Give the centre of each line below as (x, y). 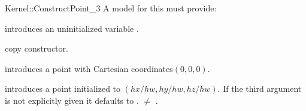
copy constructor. (37, 48)
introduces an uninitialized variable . (72, 28)
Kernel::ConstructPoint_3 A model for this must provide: (111, 8)
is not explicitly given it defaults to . (72, 100)
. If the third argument (260, 88)
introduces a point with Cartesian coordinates (89, 68)
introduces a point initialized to (63, 88)
